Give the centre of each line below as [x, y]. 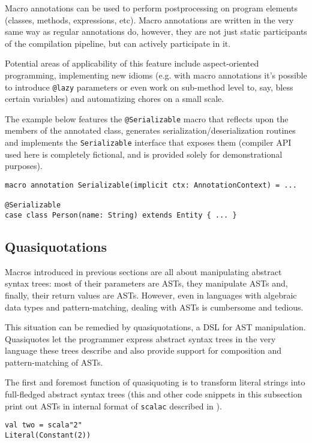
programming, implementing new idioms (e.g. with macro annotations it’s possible [156, 75]
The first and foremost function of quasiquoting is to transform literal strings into [155, 382]
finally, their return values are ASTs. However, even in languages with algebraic [151, 295]
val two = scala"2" [43, 425]
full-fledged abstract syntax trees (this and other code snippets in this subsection [154, 394]
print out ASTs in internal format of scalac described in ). [113, 406]
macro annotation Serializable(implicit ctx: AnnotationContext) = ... [151, 185]
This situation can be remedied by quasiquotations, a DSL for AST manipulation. [155, 327]
